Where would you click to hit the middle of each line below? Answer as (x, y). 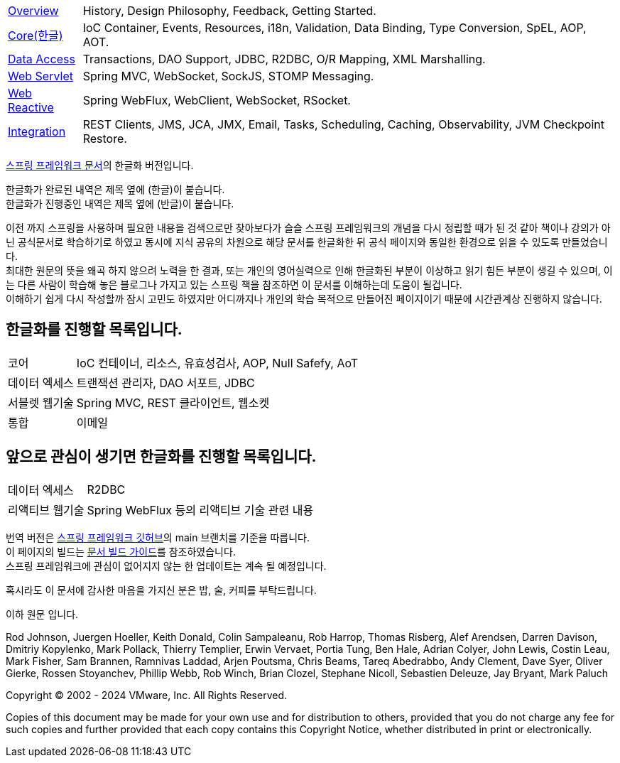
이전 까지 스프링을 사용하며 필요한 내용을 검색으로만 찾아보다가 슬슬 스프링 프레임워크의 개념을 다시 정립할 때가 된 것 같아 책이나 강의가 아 (308, 228)
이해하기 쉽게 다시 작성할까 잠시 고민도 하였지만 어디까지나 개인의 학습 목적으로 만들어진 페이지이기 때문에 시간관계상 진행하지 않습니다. (304, 299)
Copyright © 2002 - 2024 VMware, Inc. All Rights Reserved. (147, 695)
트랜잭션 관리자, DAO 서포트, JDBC (165, 383)
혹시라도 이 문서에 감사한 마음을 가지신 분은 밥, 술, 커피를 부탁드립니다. (161, 590)
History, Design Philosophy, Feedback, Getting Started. (229, 11)
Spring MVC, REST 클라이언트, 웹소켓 (173, 402)
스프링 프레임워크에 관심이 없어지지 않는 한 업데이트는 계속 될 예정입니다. (166, 566)
